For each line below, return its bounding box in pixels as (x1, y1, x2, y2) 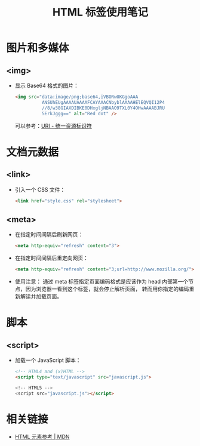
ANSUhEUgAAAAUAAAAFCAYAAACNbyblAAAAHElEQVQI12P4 (41, 99, 165, 105)
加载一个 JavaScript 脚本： (14, 356, 81, 364)
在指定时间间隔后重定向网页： (14, 254, 88, 262)
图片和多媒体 (6, 41, 70, 55)
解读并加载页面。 (20, 293, 63, 300)
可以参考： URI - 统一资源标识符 (14, 122, 93, 129)
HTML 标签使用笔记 (52, 5, 149, 19)
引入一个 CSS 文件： (14, 186, 66, 193)
